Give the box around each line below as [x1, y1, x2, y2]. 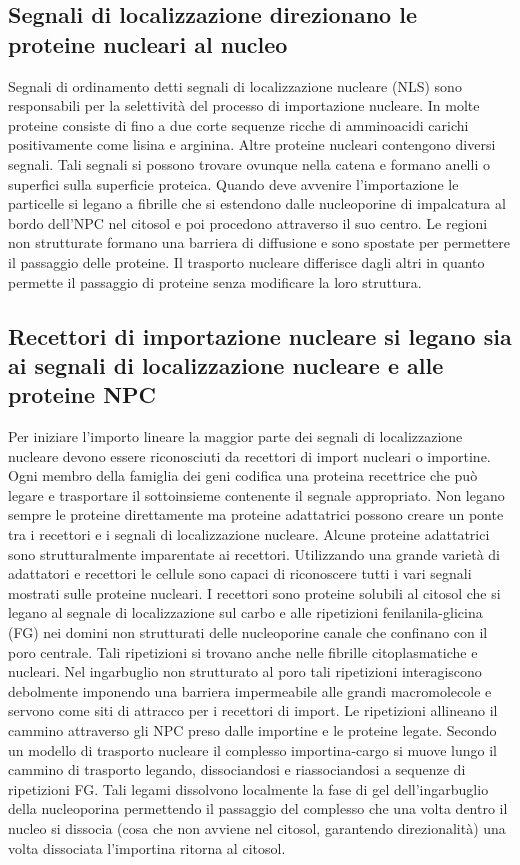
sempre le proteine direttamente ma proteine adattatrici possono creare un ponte [8, 504, 504, 525]
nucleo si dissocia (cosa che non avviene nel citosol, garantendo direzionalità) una [8, 817, 506, 838]
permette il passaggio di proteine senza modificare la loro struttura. [8, 271, 422, 292]
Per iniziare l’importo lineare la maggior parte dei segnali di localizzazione [8, 426, 463, 447]
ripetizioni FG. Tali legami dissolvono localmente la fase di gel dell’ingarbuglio [8, 778, 489, 799]
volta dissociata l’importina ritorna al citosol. [8, 837, 286, 858]
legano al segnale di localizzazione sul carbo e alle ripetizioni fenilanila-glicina [8, 602, 483, 623]
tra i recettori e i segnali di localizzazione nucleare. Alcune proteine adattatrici [8, 524, 490, 545]
